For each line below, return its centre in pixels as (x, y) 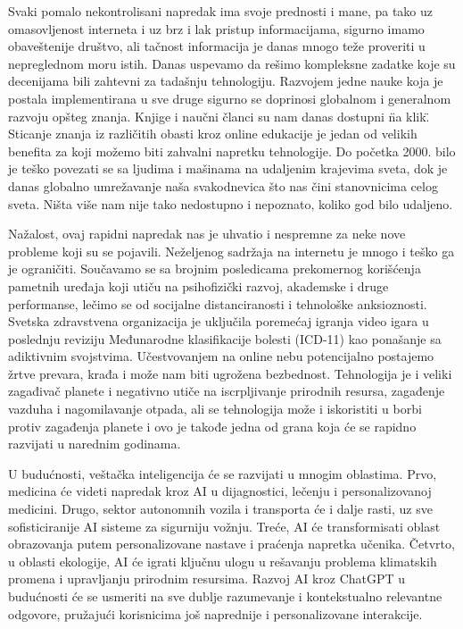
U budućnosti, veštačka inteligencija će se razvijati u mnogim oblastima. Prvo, (223, 473)
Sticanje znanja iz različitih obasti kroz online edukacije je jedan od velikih (213, 134)
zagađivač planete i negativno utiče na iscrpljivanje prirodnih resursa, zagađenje (227, 391)
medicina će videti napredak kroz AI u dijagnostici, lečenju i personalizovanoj (220, 491)
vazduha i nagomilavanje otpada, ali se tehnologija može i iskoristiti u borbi (215, 409)
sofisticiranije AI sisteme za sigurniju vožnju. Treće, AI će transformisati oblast (224, 526)
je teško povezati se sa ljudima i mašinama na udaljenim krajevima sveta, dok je (228, 168)
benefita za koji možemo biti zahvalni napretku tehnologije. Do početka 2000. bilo (232, 151)
